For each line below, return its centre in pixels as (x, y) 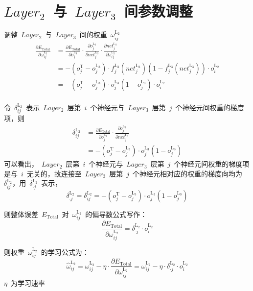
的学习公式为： (65, 252)
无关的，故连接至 (54, 173)
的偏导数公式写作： (116, 214)
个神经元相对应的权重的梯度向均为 (187, 173)
